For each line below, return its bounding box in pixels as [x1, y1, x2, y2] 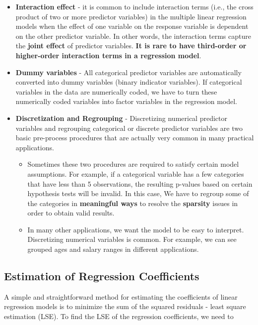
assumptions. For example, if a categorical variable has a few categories [27, 168, 244, 179]
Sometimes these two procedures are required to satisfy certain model [27, 159, 239, 169]
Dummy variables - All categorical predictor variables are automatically [15, 67, 242, 77]
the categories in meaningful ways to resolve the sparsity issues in [27, 198, 238, 208]
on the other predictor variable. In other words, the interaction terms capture [15, 30, 251, 41]
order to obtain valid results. [27, 208, 115, 218]
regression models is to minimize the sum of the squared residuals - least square [4, 301, 246, 312]
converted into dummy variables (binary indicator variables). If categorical [15, 77, 242, 87]
